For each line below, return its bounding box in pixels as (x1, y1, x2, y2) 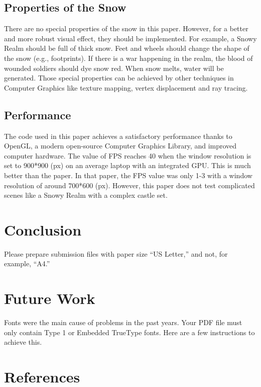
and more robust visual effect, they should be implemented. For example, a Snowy (4, 33, 257, 43)
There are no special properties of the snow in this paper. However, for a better (4, 23, 248, 34)
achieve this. (4, 337, 42, 347)
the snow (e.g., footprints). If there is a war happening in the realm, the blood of (4, 52, 253, 63)
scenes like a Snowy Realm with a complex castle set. (4, 190, 168, 200)
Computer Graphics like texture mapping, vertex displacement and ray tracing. (4, 82, 248, 93)
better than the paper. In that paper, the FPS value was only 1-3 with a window (4, 170, 252, 180)
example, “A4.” (4, 258, 50, 269)
